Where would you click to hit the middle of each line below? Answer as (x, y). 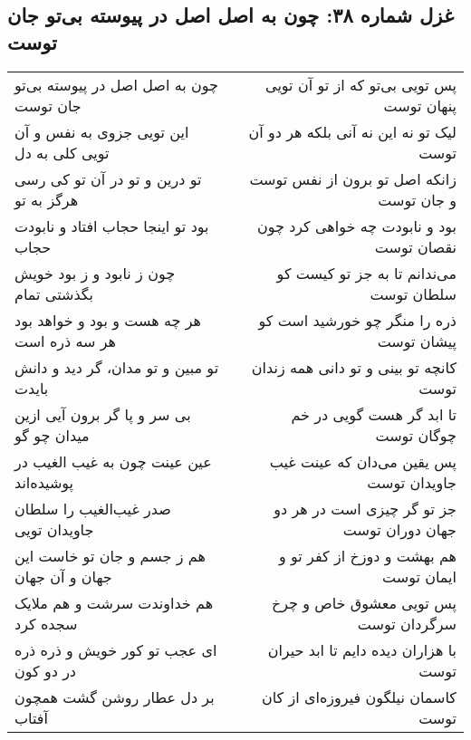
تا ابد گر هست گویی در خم (374, 414)
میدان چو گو (52, 435)
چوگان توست (416, 435)
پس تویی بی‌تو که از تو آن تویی (361, 84)
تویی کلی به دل (62, 152)
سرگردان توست (407, 623)
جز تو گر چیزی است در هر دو (365, 508)
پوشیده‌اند (44, 482)
